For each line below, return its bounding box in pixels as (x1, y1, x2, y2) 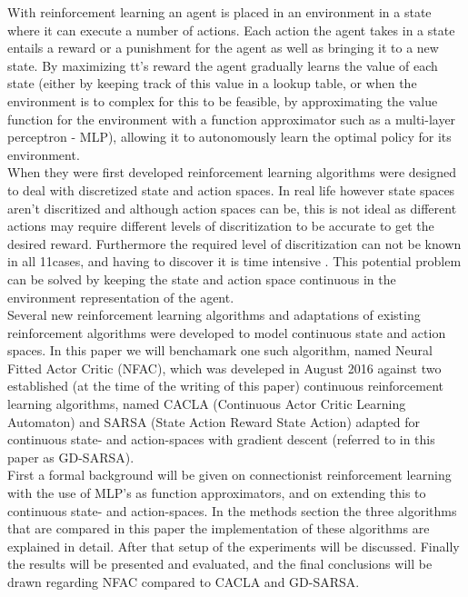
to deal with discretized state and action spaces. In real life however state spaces (7, 180, 455, 199)
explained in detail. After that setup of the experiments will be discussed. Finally (7, 536, 460, 555)
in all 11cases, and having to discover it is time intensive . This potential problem (7, 252, 462, 271)
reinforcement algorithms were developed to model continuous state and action (7, 323, 446, 342)
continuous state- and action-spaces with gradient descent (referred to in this (7, 430, 435, 449)
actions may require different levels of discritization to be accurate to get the (7, 216, 434, 235)
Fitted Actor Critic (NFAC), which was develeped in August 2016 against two (7, 358, 442, 377)
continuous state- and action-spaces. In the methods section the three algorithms (7, 501, 457, 520)
